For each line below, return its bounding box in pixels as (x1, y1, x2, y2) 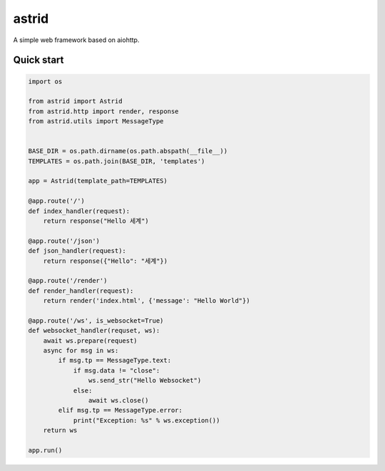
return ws (43, 426, 78, 435)
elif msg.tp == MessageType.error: (58, 406, 183, 415)
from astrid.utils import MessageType (28, 118, 164, 125)
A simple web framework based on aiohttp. (13, 36, 140, 44)
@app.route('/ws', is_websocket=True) (28, 316, 164, 324)
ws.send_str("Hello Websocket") (88, 376, 202, 385)
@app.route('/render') (28, 276, 108, 285)
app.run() (28, 446, 63, 454)
